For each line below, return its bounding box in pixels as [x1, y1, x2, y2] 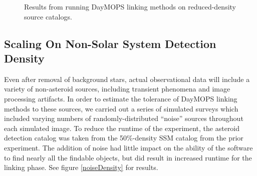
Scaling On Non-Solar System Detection [4, 35, 216, 51]
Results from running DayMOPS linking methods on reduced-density [24, 1, 236, 11]
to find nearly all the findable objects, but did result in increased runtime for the [4, 152, 252, 162]
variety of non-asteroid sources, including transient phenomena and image [4, 83, 230, 94]
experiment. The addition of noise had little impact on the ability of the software [4, 142, 253, 152]
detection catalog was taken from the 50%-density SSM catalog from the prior [4, 132, 243, 143]
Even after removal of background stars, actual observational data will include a [4, 73, 250, 84]
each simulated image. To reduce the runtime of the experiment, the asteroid [4, 122, 240, 133]
